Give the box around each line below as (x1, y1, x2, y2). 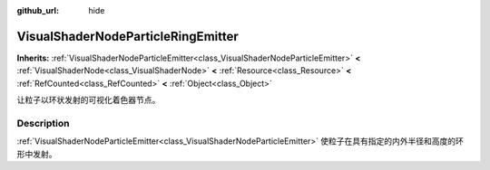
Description (16, 117, 70, 129)
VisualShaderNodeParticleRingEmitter (16, 28, 240, 44)
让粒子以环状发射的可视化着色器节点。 (16, 95, 161, 106)
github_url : (16, 5, 59, 15)
